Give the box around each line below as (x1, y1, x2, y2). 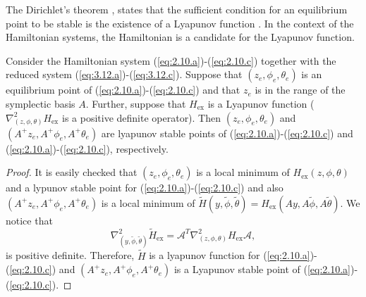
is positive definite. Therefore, (6, 248, 135, 263)
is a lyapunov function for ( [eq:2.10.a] (149, 248, 310, 263)
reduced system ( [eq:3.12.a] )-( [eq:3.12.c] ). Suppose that (6, 67, 243, 82)
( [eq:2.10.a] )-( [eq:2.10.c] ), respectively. (6, 141, 169, 156)
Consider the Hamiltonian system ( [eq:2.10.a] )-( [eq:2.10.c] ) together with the (6, 53, 336, 68)
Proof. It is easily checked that (6, 165, 138, 179)
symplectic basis (6, 96, 75, 110)
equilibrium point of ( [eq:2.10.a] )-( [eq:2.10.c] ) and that (6, 82, 240, 97)
